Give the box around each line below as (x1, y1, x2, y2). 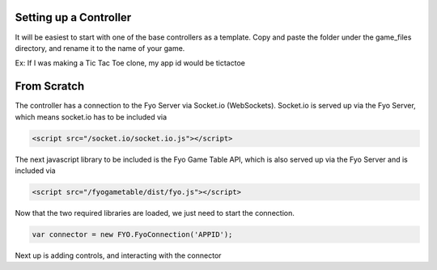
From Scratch (15, 79, 85, 93)
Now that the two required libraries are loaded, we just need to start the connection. (15, 208, 295, 217)
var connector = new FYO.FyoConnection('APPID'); (32, 230, 233, 238)
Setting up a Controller (15, 11, 132, 24)
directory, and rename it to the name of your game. (15, 43, 185, 53)
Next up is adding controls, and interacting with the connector (15, 251, 222, 260)
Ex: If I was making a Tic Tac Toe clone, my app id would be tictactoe (15, 58, 246, 68)
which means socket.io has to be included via (15, 112, 168, 121)
